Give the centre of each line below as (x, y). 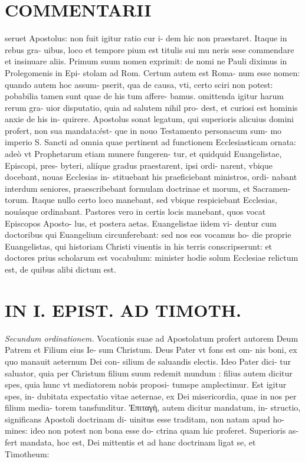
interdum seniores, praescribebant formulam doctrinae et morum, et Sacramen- (148, 188)
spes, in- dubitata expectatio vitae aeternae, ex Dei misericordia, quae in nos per (151, 396)
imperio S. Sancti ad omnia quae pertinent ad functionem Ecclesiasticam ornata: (150, 142)
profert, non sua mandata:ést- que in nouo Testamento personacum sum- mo (143, 130)
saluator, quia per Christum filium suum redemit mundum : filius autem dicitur (149, 373)
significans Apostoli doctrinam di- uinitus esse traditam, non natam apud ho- (145, 419)
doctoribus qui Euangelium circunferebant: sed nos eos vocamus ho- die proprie (148, 235)
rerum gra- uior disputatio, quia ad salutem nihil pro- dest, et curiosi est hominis (151, 107)
